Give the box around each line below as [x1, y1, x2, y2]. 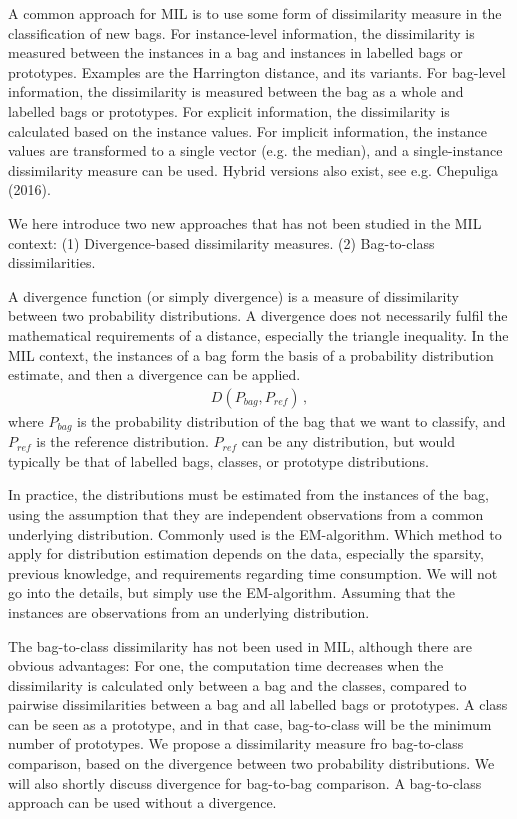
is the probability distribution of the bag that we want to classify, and [77, 410, 506, 431]
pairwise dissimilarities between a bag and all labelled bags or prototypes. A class [8, 694, 508, 715]
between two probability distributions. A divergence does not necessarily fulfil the [8, 305, 508, 326]
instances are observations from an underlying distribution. [8, 601, 370, 622]
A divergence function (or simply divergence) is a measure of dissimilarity [8, 285, 459, 306]
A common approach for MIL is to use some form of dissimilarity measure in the [8, 3, 502, 23]
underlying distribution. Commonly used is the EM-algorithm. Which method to [8, 523, 502, 544]
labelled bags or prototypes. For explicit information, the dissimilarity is [8, 100, 450, 121]
